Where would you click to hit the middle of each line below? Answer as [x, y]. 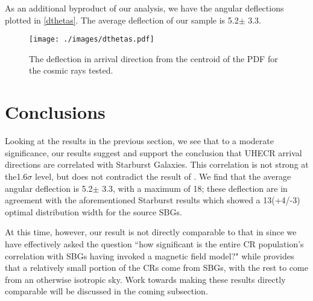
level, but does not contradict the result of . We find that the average [163, 176]
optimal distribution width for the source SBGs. [93, 211]
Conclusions [55, 112]
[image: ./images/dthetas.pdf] [92, 40]
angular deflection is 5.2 [49, 188]
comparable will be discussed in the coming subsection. [106, 291]
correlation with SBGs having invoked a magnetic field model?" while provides [150, 255]
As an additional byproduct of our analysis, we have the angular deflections [144, 8]
